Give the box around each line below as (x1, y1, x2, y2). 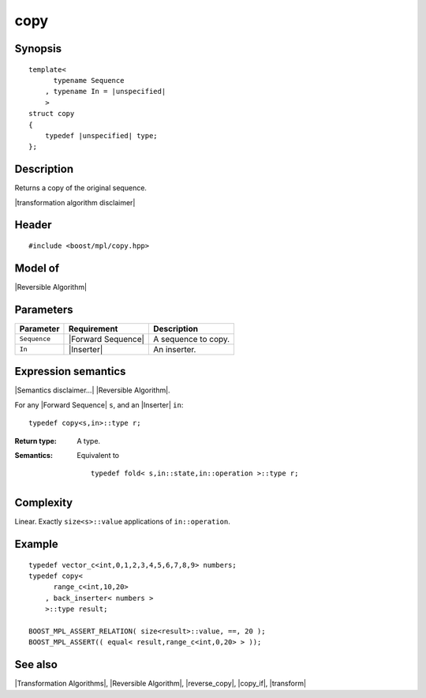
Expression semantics (14, 365, 126, 378)
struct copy (28, 109, 75, 118)
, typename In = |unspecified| (44, 87, 166, 96)
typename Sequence (53, 76, 125, 84)
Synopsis (14, 42, 62, 55)
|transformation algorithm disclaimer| (14, 197, 136, 207)
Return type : (14, 436, 57, 445)
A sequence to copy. (153, 333, 230, 344)
